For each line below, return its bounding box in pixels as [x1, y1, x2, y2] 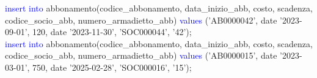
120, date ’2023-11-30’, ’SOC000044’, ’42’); [32, 25, 192, 38]
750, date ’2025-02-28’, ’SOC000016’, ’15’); [32, 60, 192, 73]
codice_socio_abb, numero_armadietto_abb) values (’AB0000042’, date [5, 13, 277, 26]
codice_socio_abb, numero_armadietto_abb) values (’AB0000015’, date [5, 49, 277, 62]
